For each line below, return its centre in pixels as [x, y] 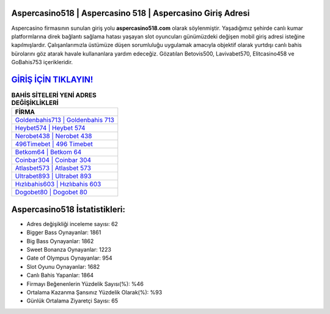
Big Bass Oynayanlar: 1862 [60, 241]
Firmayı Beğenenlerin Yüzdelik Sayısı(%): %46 [85, 283]
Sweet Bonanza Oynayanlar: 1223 [69, 250]
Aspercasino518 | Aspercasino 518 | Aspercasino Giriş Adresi [130, 13]
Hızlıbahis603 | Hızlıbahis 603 [58, 184]
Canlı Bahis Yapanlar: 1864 [60, 276]
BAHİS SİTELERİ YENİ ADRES [54, 95]
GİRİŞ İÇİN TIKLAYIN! [52, 79]
